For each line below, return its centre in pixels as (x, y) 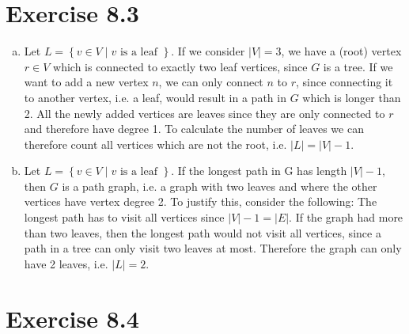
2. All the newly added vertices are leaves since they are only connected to (204, 113)
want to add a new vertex (86, 82)
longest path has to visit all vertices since (124, 217)
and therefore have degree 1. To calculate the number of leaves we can (194, 129)
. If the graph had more (346, 217)
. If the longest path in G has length (259, 171)
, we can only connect (211, 82)
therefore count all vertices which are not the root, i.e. (155, 144)
